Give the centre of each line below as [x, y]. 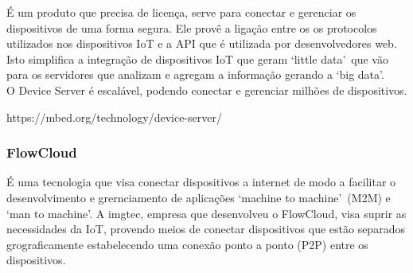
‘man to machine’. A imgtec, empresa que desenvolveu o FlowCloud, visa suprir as [206, 213]
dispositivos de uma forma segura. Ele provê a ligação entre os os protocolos [192, 27]
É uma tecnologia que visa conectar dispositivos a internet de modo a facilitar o [201, 182]
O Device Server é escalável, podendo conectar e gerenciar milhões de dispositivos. [207, 90]
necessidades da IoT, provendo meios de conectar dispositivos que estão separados [206, 229]
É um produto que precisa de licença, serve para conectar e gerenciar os [181, 12]
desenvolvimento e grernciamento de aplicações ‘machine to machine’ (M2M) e [199, 197]
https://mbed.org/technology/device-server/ [114, 117]
